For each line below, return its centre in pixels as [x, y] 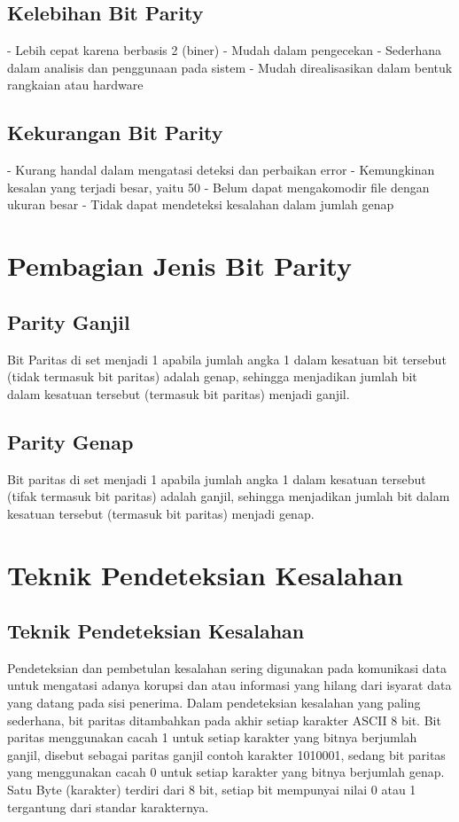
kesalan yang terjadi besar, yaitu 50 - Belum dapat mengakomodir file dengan [218, 187]
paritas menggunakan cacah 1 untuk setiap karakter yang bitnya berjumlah [212, 737]
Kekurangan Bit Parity [115, 133]
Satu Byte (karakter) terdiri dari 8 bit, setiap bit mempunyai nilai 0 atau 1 [212, 790]
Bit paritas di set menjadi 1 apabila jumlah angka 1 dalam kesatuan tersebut [217, 478]
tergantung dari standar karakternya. [108, 806]
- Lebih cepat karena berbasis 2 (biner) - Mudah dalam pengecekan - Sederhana [225, 50]
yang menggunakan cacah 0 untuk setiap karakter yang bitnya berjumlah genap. [226, 772]
